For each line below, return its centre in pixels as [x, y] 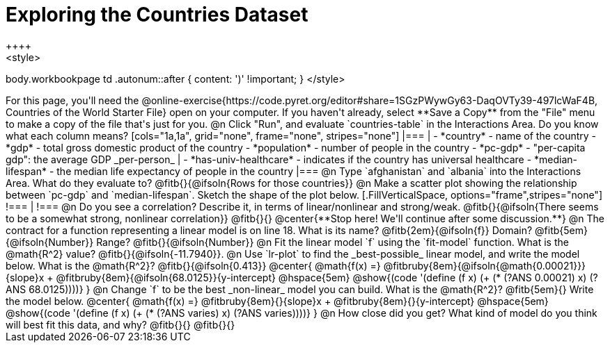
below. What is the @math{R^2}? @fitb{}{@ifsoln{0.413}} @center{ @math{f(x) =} [193, 265]
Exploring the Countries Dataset [157, 15]
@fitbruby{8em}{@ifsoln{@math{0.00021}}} [485, 265]
